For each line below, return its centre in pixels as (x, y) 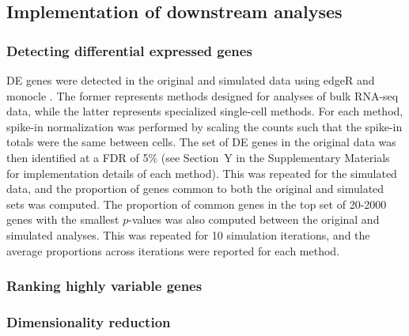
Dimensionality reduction (89, 321)
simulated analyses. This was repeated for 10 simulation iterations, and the (188, 234)
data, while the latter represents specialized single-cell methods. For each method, (205, 111)
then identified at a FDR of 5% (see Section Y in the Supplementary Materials (198, 157)
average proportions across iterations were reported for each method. (173, 250)
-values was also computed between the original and (254, 219)
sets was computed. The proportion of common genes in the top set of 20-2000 (197, 204)
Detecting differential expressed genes (129, 50)
